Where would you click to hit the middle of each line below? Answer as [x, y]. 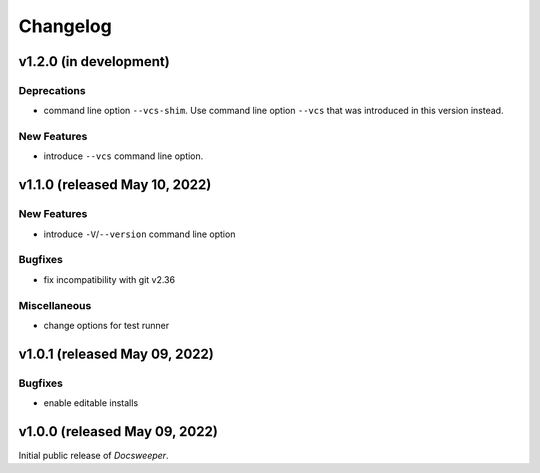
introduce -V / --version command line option [139, 234]
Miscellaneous [55, 305]
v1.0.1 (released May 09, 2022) [116, 353]
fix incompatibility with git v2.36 [109, 279]
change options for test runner [106, 325]
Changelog [65, 26]
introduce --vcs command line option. [123, 156]
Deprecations [52, 90]
